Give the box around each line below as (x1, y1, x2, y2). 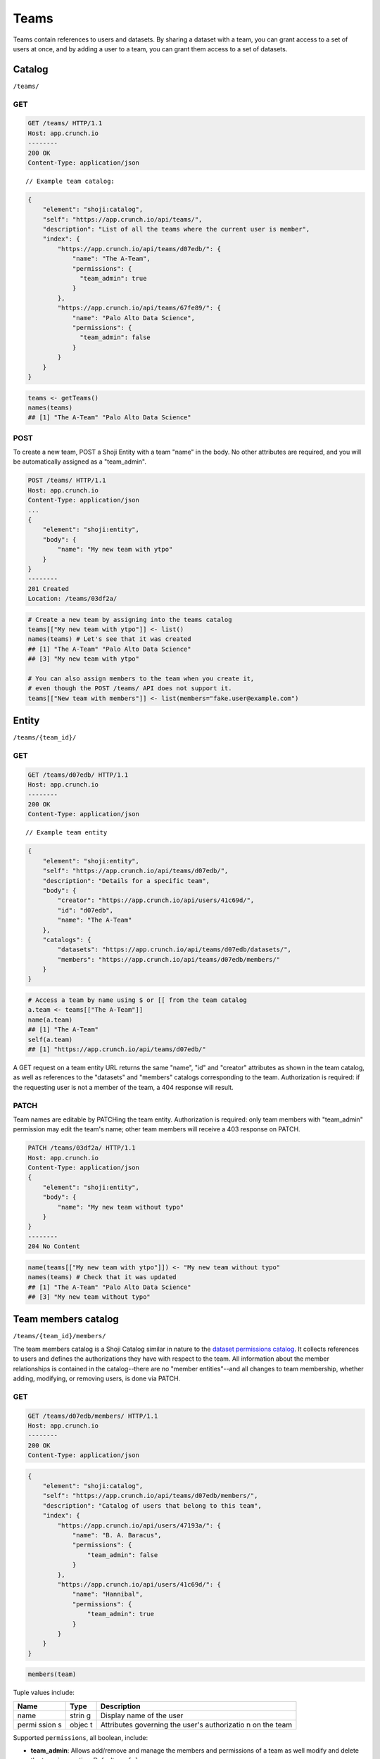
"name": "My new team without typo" (57, 1203, 184, 1211)
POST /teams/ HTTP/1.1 (27, 476, 106, 485)
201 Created (27, 585, 70, 592)
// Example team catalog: (25, 177, 115, 185)
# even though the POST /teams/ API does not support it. (27, 685, 232, 692)
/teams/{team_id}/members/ (13, 1332, 106, 1340)
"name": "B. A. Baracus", (72, 1531, 162, 1539)
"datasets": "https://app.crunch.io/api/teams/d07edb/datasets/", (57, 946, 292, 953)
